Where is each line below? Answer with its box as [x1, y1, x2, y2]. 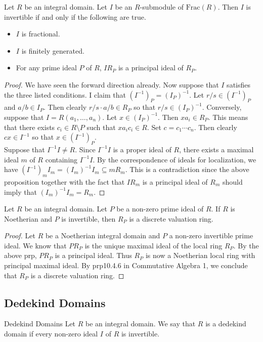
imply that [4, 186, 37, 197]
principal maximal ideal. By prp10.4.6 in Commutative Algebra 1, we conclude [4, 260, 248, 271]
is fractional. [21, 28, 60, 39]
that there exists [4, 121, 55, 132]
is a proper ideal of [113, 144, 171, 154]
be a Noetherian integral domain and [45, 230, 160, 241]
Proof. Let [4, 230, 35, 241]
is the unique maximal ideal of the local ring [84, 240, 223, 250]
